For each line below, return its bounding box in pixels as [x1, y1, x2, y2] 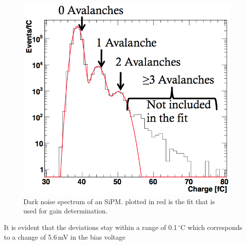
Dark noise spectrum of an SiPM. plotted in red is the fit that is [23, 196, 215, 206]
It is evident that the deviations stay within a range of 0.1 [4, 222, 177, 232]
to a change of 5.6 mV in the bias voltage [4, 231, 125, 242]
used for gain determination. [23, 206, 108, 216]
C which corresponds [180, 222, 243, 232]
